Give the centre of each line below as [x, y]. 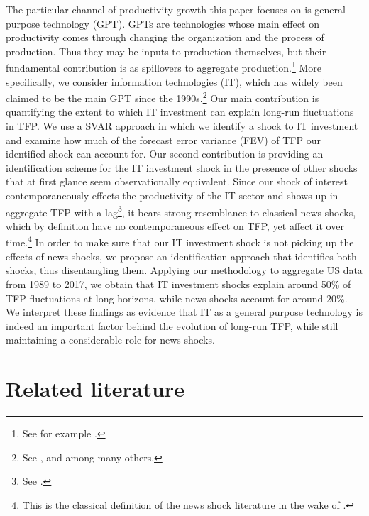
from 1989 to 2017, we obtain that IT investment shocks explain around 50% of [178, 284]
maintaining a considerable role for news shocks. [110, 340]
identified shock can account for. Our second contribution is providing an [165, 154]
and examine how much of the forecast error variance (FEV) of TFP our [164, 139]
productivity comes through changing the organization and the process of [165, 37]
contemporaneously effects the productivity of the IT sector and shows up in [172, 196]
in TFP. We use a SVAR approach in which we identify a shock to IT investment [182, 126]
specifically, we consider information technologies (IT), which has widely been [174, 81]
